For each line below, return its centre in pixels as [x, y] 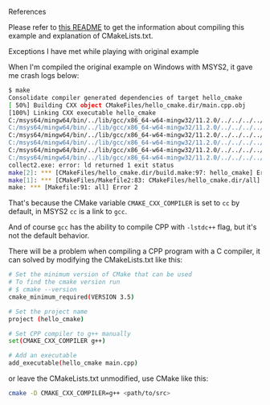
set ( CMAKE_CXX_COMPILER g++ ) [57, 341]
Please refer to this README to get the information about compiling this [127, 27]
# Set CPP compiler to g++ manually [70, 333]
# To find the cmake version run [64, 282]
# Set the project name [48, 312]
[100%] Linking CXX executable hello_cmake [82, 113]
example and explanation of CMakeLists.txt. [81, 36]
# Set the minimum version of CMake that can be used [100, 275]
